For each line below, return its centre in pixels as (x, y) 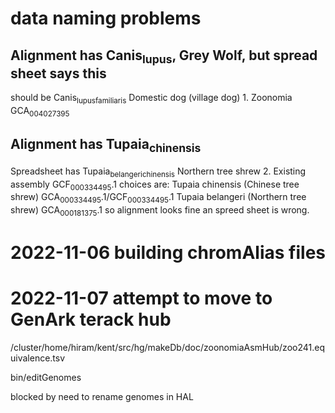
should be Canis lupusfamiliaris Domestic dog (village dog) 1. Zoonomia (151, 99)
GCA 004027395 (40, 111)
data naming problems (106, 18)
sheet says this (58, 73)
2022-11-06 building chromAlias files (168, 253)
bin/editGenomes (46, 378)
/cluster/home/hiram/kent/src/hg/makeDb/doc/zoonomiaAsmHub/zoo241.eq (167, 348)
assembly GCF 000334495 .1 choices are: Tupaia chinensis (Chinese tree (155, 185)
